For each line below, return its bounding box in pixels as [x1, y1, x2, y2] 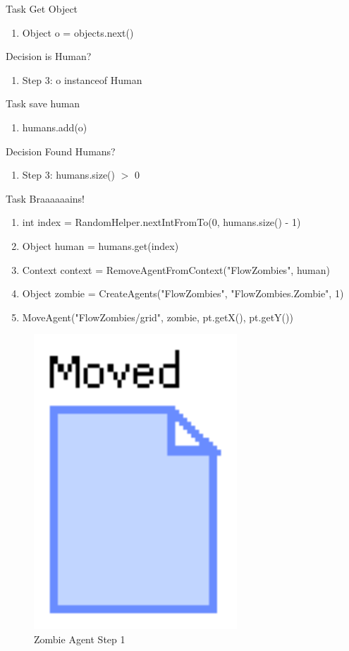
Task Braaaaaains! [6, 191, 85, 205]
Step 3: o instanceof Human [22, 72, 142, 87]
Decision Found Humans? [6, 143, 116, 158]
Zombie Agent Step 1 [34, 631, 125, 646]
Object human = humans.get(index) [22, 238, 179, 253]
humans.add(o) [22, 119, 87, 134]
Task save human [6, 96, 80, 111]
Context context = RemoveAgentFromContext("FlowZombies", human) [22, 262, 330, 277]
